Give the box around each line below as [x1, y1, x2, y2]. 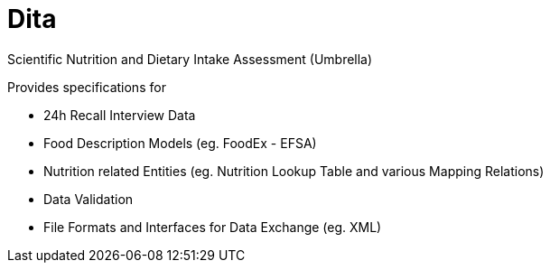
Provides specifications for [7, 79, 166, 95]
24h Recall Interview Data [43, 107, 196, 123]
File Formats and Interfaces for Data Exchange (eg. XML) [43, 219, 382, 235]
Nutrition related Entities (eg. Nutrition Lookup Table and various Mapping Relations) [43, 163, 545, 179]
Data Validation [43, 191, 134, 207]
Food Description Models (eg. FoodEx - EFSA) [43, 135, 317, 151]
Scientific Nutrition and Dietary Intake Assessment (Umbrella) [7, 51, 373, 67]
